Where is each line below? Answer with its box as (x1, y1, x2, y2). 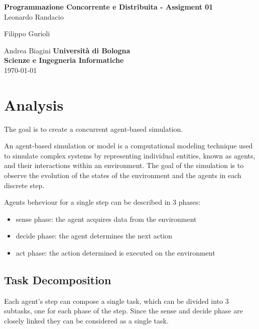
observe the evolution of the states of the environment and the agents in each (4, 170, 241, 181)
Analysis (4, 94, 64, 115)
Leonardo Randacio (4, 11, 64, 22)
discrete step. (4, 180, 45, 190)
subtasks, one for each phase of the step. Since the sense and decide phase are (4, 305, 243, 316)
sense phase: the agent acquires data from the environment (16, 213, 197, 224)
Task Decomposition (4, 272, 111, 288)
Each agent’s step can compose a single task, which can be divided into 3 (4, 295, 229, 306)
